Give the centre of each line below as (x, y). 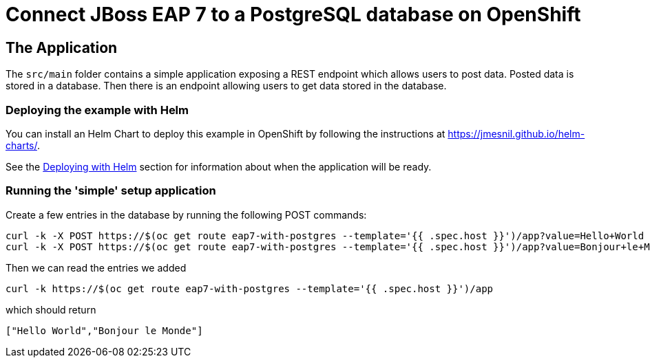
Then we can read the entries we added (96, 267)
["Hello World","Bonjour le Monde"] (104, 330)
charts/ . (23, 145)
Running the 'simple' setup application (111, 191)
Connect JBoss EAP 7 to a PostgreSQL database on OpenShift (293, 14)
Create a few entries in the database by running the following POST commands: (186, 214)
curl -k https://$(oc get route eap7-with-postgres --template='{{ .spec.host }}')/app (250, 288)
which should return (51, 309)
